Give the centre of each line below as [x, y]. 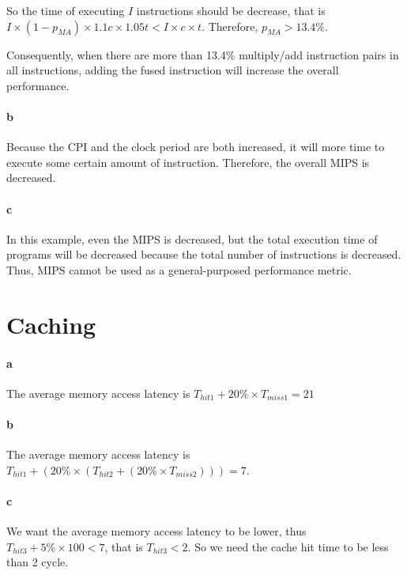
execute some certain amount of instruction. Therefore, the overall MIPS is [188, 162]
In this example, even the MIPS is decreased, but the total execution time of [192, 238]
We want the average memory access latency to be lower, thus [156, 531]
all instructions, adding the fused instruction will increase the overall [173, 70]
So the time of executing [66, 10]
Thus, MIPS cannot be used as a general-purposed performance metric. [179, 269]
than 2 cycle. [38, 562]
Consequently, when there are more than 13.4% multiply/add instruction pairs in [203, 54]
